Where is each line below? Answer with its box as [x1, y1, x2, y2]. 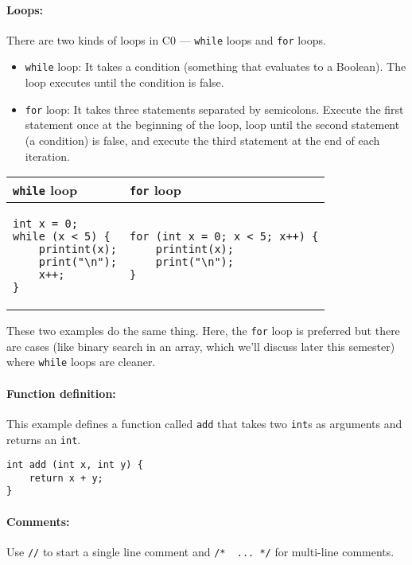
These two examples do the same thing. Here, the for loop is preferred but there [6, 322, 400, 339]
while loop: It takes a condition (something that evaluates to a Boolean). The [25, 58, 406, 75]
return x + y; [29, 472, 103, 484]
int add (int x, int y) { [6, 459, 143, 471]
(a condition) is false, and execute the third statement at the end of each [25, 131, 380, 148]
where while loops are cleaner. [6, 353, 156, 370]
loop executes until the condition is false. [25, 74, 224, 91]
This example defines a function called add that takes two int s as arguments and [6, 415, 402, 431]
